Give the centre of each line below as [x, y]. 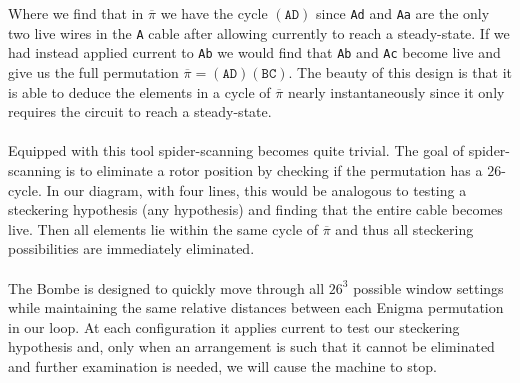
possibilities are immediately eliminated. [131, 248]
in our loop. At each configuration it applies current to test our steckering [234, 326]
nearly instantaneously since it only [396, 91]
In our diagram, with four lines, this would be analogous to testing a [256, 189]
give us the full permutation [93, 71]
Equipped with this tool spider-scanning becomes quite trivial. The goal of [236, 150]
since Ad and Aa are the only [403, 13]
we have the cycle [214, 13]
